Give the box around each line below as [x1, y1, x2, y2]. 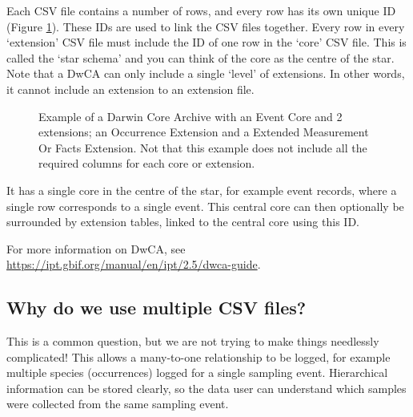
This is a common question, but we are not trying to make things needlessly [6, 333, 379, 350]
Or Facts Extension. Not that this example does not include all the [38, 139, 367, 156]
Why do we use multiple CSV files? [6, 295, 307, 320]
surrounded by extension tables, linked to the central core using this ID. [6, 213, 359, 230]
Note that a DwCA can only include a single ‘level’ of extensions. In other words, [6, 65, 405, 82]
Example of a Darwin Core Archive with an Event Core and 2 [38, 107, 343, 124]
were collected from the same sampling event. [6, 395, 229, 412]
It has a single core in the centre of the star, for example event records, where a [6, 181, 397, 198]
